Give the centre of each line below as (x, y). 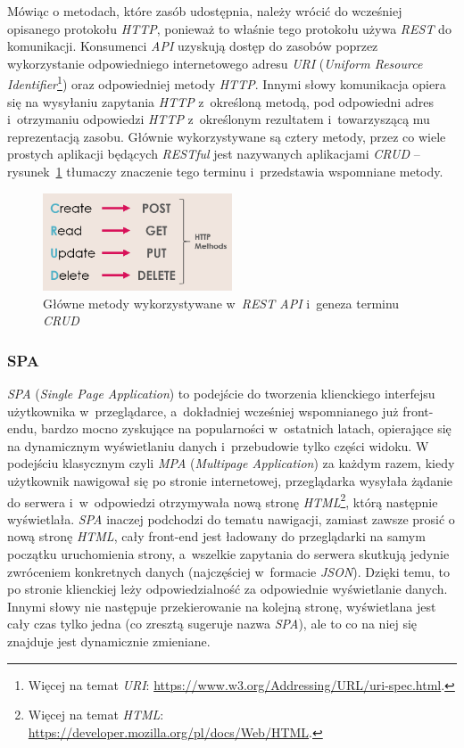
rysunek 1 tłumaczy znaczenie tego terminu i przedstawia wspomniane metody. (225, 171)
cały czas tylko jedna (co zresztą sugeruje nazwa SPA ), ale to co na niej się (212, 624)
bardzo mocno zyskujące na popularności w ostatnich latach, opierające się (246, 428)
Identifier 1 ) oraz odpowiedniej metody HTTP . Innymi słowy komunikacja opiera (227, 83)
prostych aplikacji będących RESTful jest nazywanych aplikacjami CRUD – (214, 154)
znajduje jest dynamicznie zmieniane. (109, 641)
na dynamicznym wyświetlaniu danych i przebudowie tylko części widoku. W (218, 445)
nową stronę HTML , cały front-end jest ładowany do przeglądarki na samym (216, 536)
